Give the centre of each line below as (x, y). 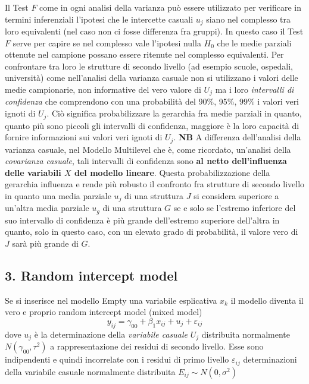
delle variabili (33, 172)
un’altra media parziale (47, 208)
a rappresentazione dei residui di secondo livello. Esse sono (157, 346)
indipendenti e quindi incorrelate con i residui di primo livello (117, 359)
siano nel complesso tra (249, 19)
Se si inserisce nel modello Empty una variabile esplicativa (111, 300)
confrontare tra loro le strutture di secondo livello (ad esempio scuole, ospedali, (149, 66)
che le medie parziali (254, 43)
